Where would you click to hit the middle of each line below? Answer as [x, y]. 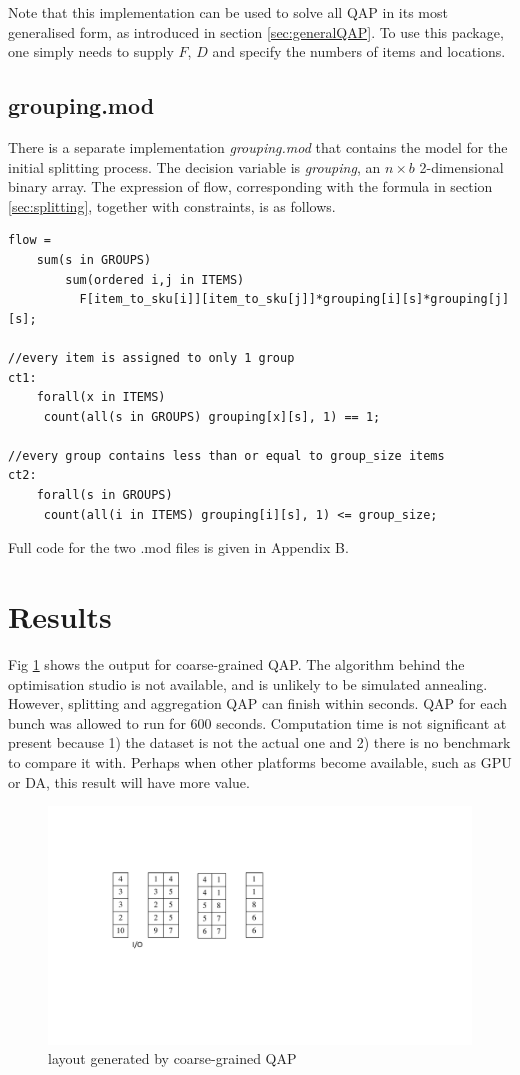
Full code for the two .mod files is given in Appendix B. [178, 547]
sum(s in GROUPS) [94, 259]
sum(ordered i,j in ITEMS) [155, 279]
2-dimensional [461, 166]
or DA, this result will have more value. [129, 781]
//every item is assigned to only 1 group [151, 357]
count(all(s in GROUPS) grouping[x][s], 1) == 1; [212, 416]
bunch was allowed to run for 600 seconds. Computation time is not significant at [257, 722]
